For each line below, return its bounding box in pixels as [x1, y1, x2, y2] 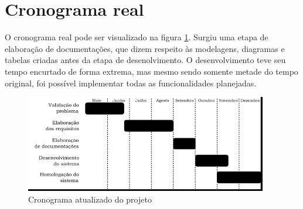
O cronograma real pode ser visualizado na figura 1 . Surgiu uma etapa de [5, 31, 268, 43]
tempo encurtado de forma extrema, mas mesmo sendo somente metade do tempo [5, 65, 298, 77]
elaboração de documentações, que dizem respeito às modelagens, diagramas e [5, 42, 285, 54]
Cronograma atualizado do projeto [28, 193, 152, 205]
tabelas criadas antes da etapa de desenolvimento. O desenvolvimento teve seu [5, 54, 286, 66]
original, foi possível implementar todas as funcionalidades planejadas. [5, 76, 257, 89]
